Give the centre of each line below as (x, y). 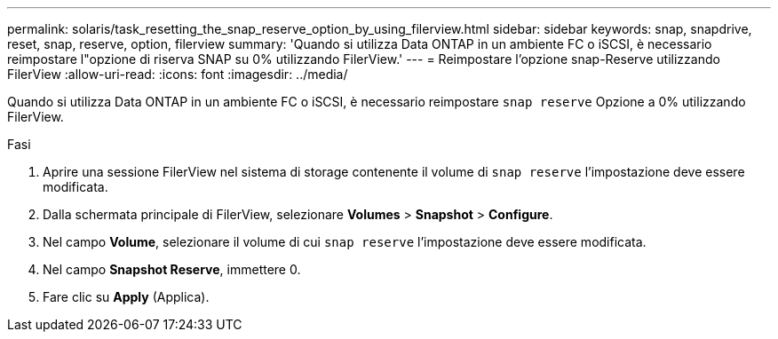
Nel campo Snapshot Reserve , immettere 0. (172, 269)
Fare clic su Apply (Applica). (126, 297)
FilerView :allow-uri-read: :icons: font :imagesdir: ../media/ (178, 74)
